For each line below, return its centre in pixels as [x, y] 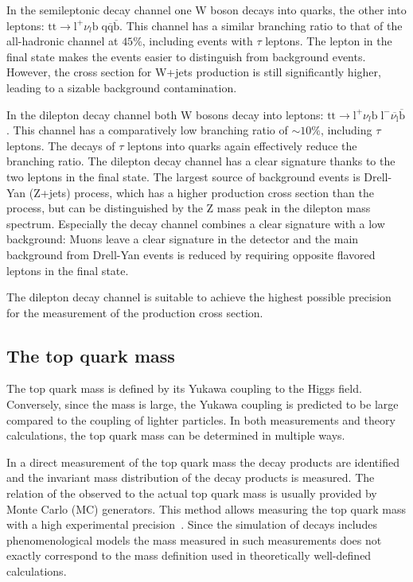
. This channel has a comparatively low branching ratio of [147, 130]
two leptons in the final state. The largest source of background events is [183, 176]
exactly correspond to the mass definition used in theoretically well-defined [189, 555]
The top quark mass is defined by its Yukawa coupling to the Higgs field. [184, 388]
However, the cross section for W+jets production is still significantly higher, [194, 72]
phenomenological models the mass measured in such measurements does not [194, 539]
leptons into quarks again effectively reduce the [242, 145]
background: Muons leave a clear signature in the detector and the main [183, 239]
